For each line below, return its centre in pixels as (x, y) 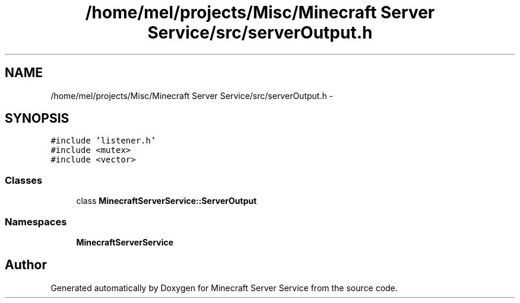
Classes (24, 180)
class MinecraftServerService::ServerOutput (167, 201)
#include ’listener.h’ (103, 141)
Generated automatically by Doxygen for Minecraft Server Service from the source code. (224, 288)
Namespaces (36, 221)
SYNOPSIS (37, 119)
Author (26, 265)
